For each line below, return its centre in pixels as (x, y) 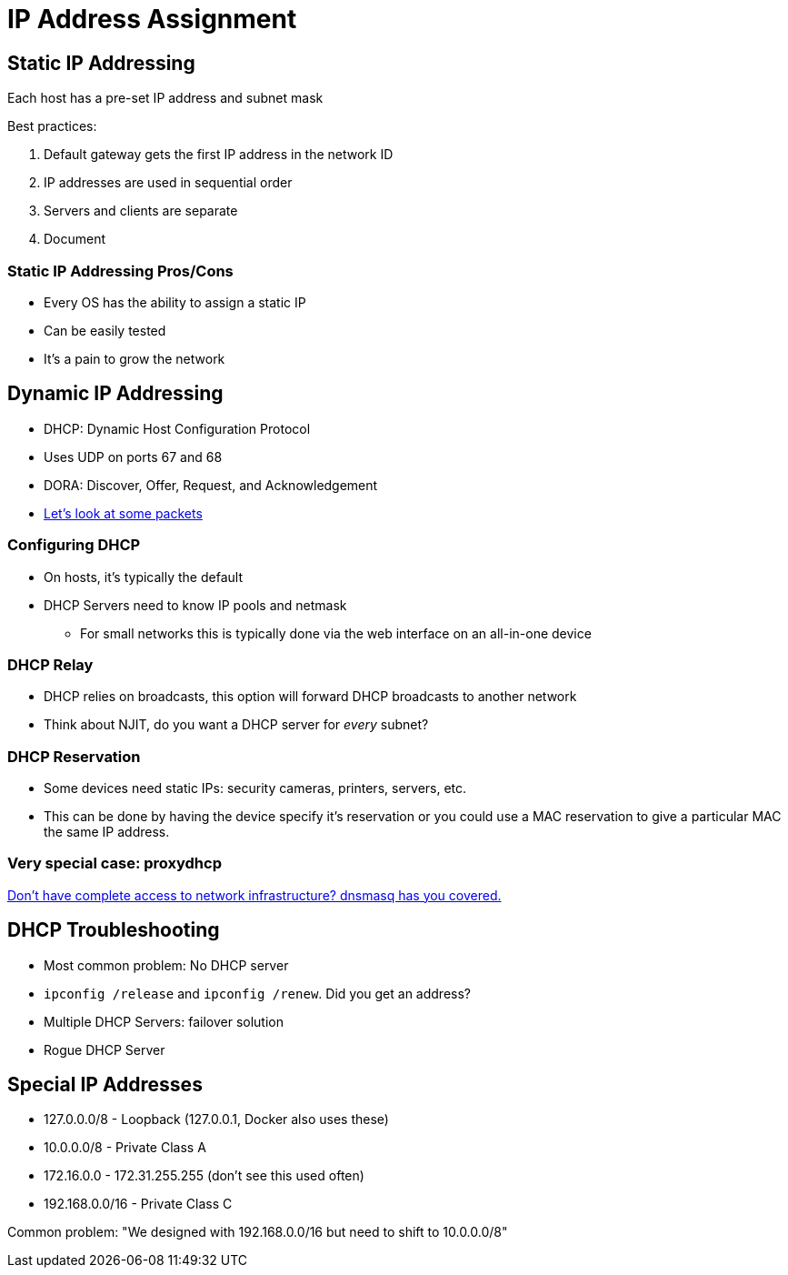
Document (75, 239)
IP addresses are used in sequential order (168, 183)
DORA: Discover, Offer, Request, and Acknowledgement (211, 485)
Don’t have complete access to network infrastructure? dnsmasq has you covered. (254, 895)
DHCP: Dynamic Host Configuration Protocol (177, 428)
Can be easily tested (105, 330)
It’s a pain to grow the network (135, 358)
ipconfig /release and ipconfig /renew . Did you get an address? (257, 993)
